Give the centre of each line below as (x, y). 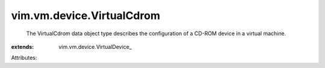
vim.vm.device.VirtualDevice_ (95, 47)
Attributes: (24, 58)
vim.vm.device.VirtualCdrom (86, 16)
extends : (23, 47)
